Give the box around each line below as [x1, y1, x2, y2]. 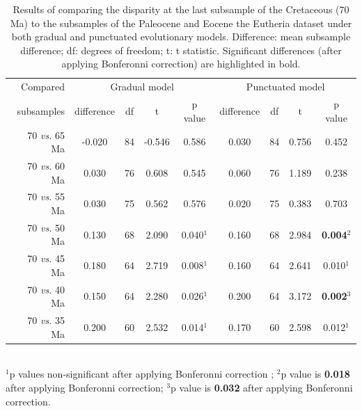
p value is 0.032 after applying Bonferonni [171, 380, 353, 394]
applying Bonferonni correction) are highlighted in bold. [61, 56, 301, 71]
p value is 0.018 [281, 366, 350, 381]
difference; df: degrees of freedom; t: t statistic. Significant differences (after [20, 42, 342, 57]
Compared [21, 79, 65, 94]
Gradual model [110, 79, 174, 94]
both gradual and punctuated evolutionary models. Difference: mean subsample [11, 29, 351, 44]
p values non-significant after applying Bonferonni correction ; [9, 366, 274, 381]
